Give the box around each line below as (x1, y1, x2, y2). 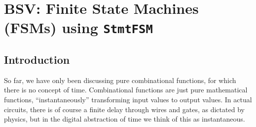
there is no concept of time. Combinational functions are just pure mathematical (4, 85, 248, 95)
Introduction (4, 52, 70, 67)
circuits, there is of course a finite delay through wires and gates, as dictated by (4, 104, 245, 114)
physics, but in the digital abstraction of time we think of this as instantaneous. (4, 114, 245, 124)
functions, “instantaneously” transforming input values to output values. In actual (4, 94, 252, 105)
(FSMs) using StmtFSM (4, 17, 153, 38)
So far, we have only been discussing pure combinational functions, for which (4, 75, 236, 85)
